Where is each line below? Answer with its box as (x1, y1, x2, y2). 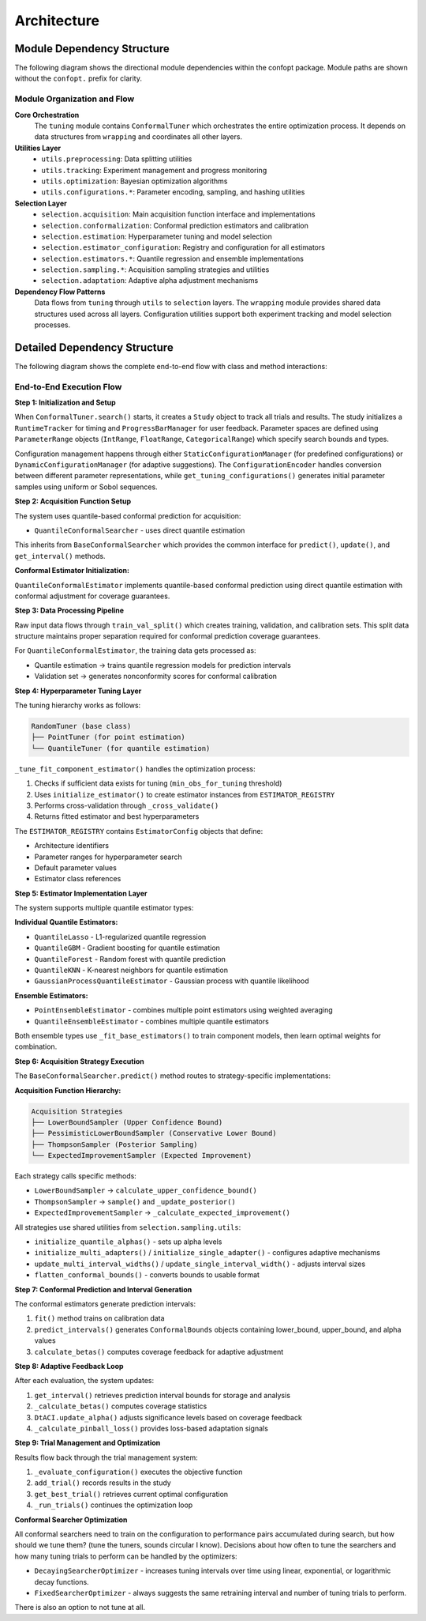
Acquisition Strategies (31, 1106, 124, 1116)
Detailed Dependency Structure (14, 341, 174, 354)
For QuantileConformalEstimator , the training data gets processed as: (14, 646, 256, 655)
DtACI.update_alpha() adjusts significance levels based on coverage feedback (34, 1412, 303, 1422)
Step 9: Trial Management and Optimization (14, 1438, 161, 1448)
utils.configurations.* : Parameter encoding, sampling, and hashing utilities (41, 187, 305, 197)
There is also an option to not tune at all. (14, 1603, 146, 1612)
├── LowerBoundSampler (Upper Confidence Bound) (31, 1118, 223, 1126)
